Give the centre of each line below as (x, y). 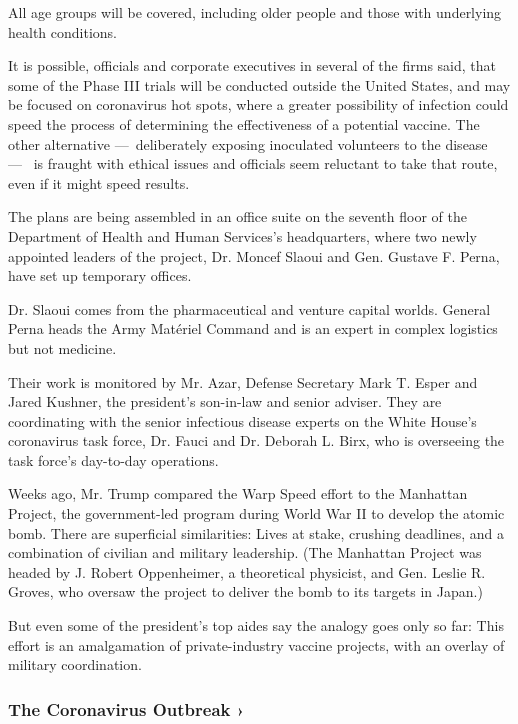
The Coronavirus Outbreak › (126, 708)
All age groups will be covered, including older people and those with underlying (255, 12)
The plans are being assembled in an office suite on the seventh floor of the (237, 216)
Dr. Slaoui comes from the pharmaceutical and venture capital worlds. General (249, 308)
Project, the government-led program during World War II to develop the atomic (256, 513)
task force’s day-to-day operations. (113, 459)
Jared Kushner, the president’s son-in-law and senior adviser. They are (225, 401)
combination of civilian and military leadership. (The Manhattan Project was (245, 552)
